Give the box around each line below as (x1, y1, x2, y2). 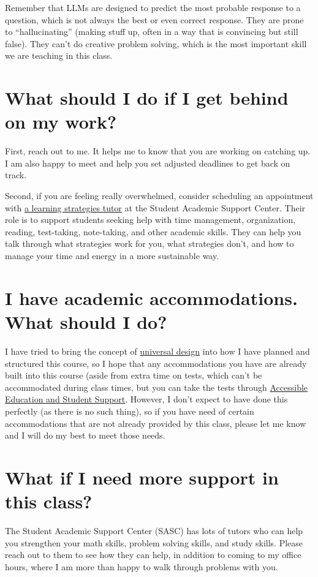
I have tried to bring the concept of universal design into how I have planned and (5, 344, 310, 357)
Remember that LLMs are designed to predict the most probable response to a (5, 1, 301, 13)
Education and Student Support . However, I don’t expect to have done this (5, 393, 288, 405)
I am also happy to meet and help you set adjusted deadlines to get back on (5, 156, 290, 169)
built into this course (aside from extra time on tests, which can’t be (5, 369, 262, 382)
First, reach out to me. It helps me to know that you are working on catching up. (5, 145, 311, 157)
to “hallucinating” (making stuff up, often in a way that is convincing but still (5, 25, 298, 38)
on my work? (5, 109, 117, 134)
